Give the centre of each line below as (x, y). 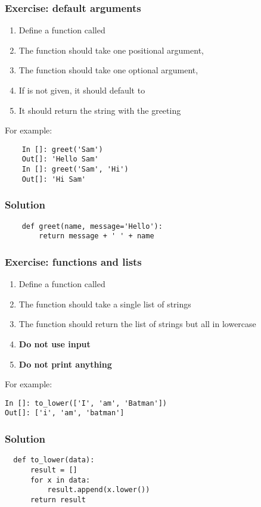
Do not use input (55, 343)
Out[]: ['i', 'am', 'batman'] (65, 413)
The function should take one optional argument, (108, 70)
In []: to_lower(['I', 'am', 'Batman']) (86, 403)
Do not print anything (65, 364)
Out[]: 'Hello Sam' (60, 159)
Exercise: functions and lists (73, 261)
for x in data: (60, 480)
